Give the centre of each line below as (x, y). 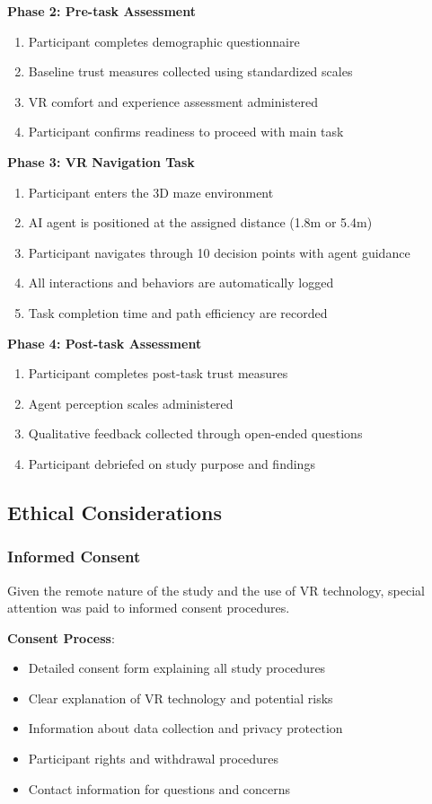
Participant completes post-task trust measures (158, 373)
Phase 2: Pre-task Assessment (101, 11)
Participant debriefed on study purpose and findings (172, 463)
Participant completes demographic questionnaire (164, 41)
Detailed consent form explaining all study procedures (177, 668)
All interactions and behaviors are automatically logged (181, 283)
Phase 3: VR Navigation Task (101, 161)
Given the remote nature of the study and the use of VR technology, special (216, 590)
